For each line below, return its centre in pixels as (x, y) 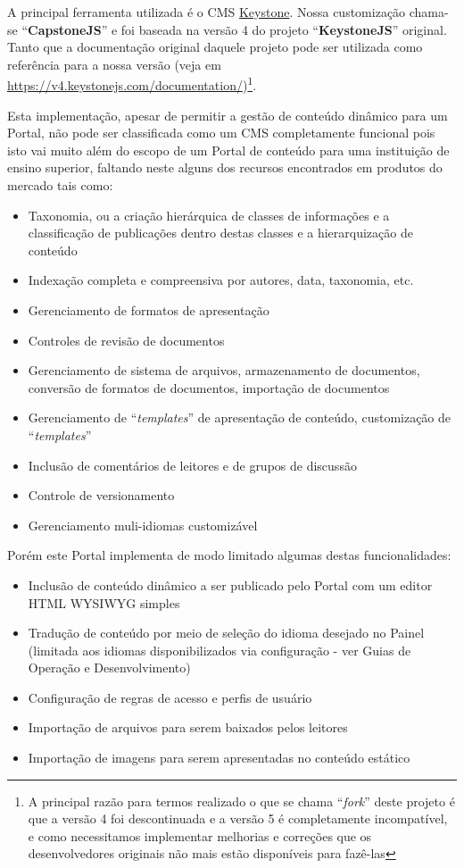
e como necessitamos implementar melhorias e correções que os (200, 835)
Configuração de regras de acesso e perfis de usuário (170, 697)
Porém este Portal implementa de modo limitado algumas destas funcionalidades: (229, 555)
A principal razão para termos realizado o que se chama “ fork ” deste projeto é (241, 801)
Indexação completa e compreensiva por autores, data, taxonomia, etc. (221, 280)
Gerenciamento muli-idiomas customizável (143, 525)
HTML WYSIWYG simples (104, 602)
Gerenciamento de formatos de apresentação (149, 309)
